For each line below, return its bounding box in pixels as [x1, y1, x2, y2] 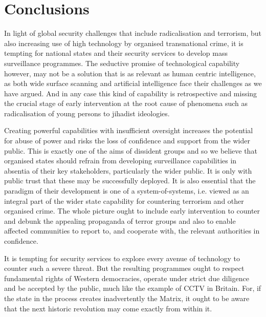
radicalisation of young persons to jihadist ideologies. [4, 108, 170, 118]
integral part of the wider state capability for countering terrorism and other [4, 195, 244, 206]
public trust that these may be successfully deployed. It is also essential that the [4, 175, 256, 186]
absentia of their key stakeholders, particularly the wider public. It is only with [4, 165, 252, 176]
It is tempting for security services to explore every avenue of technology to [4, 252, 240, 263]
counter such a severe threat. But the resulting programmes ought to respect [4, 263, 245, 273]
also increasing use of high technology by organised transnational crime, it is [4, 37, 243, 48]
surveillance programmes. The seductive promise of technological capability [4, 57, 240, 68]
